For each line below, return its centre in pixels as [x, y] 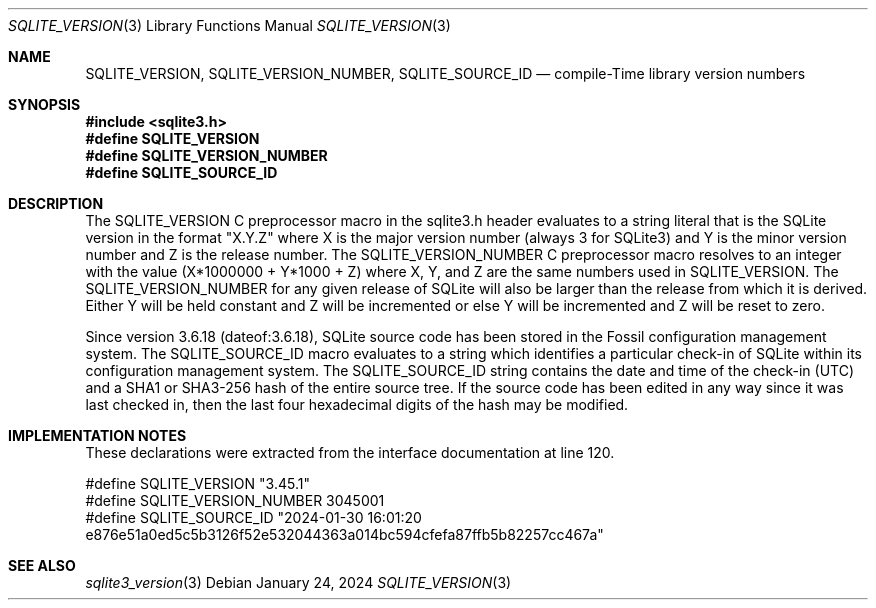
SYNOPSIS [44, 104]
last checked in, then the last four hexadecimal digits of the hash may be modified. [357, 404]
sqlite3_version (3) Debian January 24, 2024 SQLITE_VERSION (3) [298, 582]
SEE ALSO [42, 565]
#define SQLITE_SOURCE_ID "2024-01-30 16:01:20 [253, 517]
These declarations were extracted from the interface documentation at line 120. [350, 452]
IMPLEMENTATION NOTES [97, 435]
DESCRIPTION [56, 203]
